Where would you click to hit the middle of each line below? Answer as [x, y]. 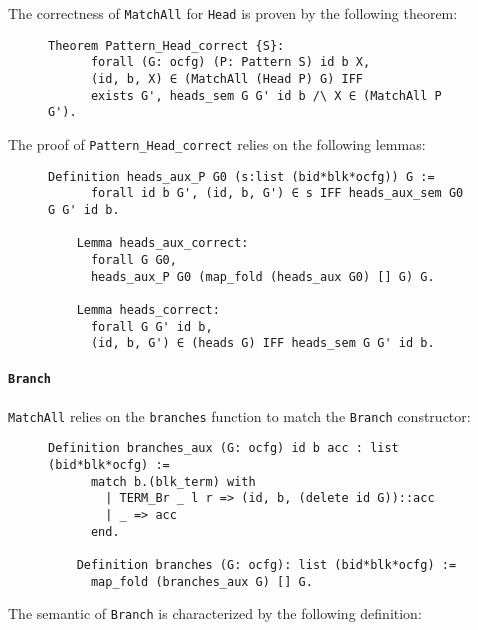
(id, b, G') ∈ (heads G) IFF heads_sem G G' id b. [262, 343]
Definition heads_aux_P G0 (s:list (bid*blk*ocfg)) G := [241, 176]
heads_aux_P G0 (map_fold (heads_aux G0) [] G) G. [262, 276]
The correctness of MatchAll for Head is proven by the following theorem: [233, 13]
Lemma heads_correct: [148, 309]
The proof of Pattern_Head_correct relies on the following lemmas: [217, 143]
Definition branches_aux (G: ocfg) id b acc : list [223, 448]
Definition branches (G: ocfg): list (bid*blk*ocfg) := [266, 564]
